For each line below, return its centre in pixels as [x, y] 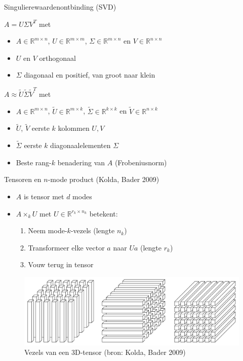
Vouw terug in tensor [61, 264]
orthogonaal [57, 58]
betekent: [104, 213]
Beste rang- [34, 162]
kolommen [74, 128]
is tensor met [44, 196]
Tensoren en [23, 179]
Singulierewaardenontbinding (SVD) [60, 7]
